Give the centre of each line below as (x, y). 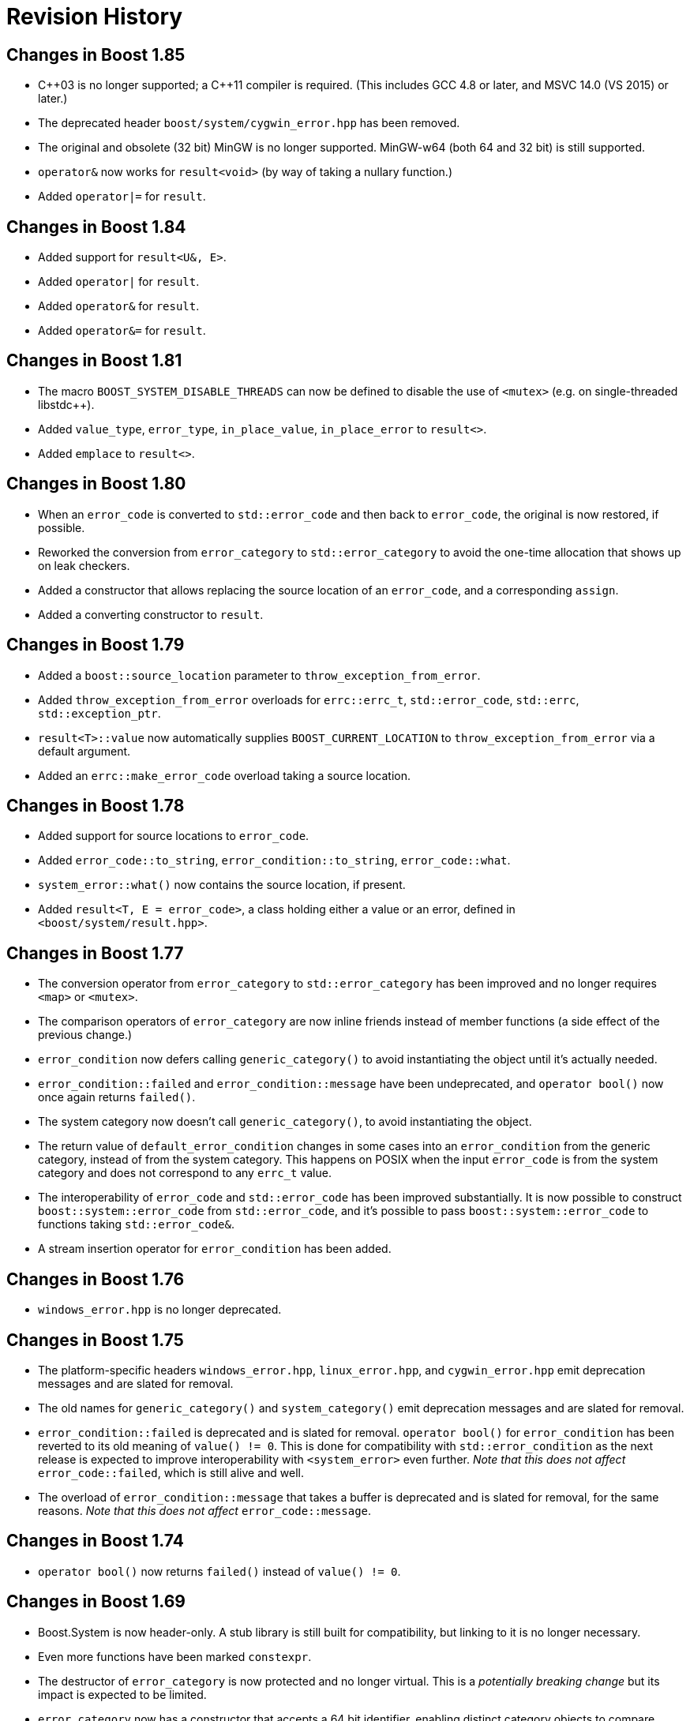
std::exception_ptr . (99, 713)
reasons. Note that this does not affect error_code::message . (205, 1510)
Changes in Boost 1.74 (95, 1541)
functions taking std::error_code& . (136, 1224)
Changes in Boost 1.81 (94, 361)
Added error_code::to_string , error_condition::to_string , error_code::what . (274, 860)
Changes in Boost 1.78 (96, 805)
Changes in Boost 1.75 (95, 1340)
